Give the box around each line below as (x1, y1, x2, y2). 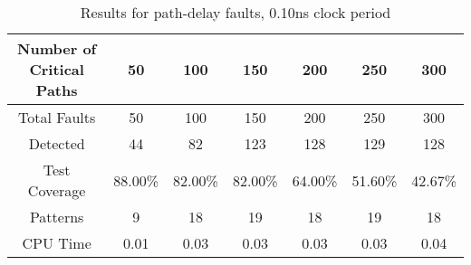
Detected (28, 133, 85, 154)
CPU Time (22, 232, 91, 253)
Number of (17, 38, 97, 59)
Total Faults (18, 107, 96, 128)
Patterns (29, 206, 84, 227)
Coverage (27, 180, 86, 201)
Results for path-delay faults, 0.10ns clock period (80, 2, 391, 23)
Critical (29, 59, 84, 80)
